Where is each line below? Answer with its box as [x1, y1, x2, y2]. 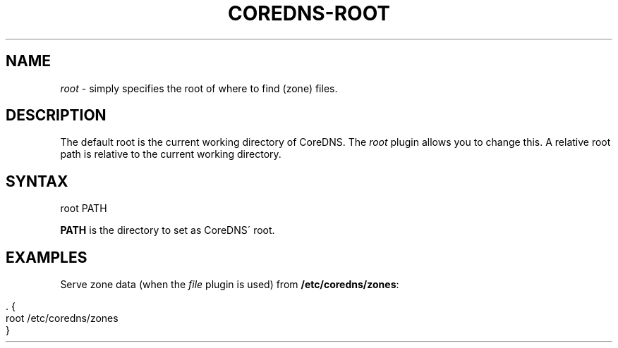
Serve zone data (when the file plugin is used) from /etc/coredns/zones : [60, 278, 399, 291]
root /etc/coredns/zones [6, 312, 119, 325]
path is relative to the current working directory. [60, 148, 281, 161]
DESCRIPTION [6, 106, 107, 125]
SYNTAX [6, 172, 68, 190]
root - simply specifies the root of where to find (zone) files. [60, 82, 338, 94]
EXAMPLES [6, 248, 87, 266]
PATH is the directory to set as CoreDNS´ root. [60, 224, 275, 237]
